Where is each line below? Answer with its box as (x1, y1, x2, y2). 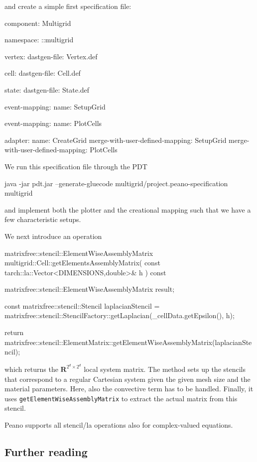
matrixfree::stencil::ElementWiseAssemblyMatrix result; (4, 284, 175, 294)
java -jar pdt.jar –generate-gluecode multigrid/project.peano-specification (4, 178, 228, 188)
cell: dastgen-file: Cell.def (4, 68, 81, 78)
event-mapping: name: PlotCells (4, 118, 102, 128)
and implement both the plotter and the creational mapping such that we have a (4, 204, 251, 215)
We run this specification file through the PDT (4, 161, 147, 171)
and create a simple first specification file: (4, 1, 131, 11)
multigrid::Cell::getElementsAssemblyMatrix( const (4, 257, 160, 268)
